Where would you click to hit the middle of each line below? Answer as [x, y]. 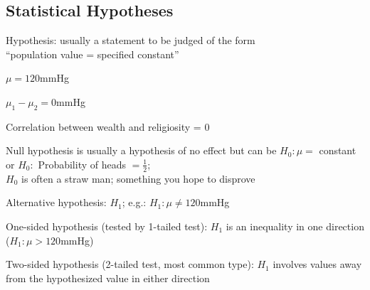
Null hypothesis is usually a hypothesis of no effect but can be [141, 150]
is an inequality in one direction [295, 226]
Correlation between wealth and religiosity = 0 [108, 126]
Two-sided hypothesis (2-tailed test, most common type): [130, 264]
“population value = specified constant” [92, 54]
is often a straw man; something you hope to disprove [138, 178]
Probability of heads [82, 164]
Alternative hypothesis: [56, 202]
